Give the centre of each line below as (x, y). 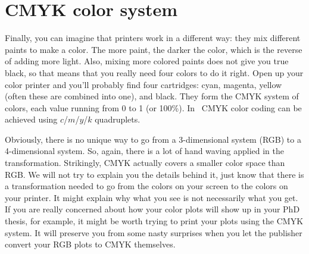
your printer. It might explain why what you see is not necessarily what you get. (152, 197)
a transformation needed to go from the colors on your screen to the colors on (146, 186)
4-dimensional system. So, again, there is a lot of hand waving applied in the (144, 151)
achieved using (31, 119)
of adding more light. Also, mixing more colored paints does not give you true (147, 61)
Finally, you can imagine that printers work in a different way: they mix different (153, 38)
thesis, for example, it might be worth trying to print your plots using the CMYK (154, 221)
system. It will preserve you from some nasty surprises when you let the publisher (154, 232)
